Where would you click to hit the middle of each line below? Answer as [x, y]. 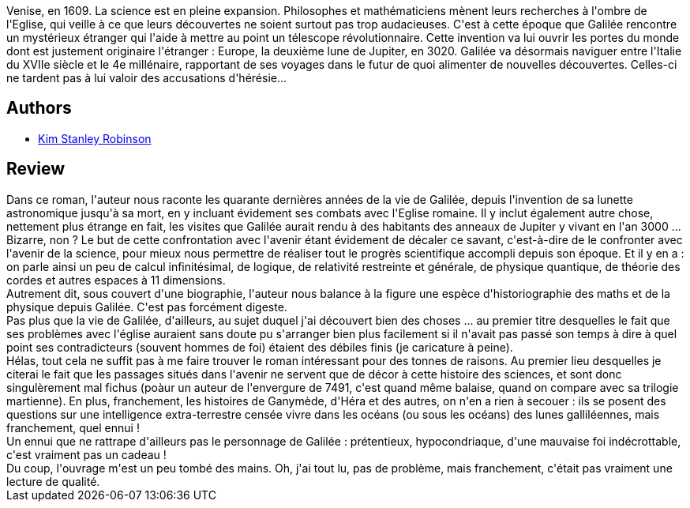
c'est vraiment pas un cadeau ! [86, 454]
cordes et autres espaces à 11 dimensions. [116, 280]
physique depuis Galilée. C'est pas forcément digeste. [147, 307]
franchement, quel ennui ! [73, 427]
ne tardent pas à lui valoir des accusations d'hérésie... [147, 78]
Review [36, 169]
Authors [39, 108]
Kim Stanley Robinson [95, 138]
